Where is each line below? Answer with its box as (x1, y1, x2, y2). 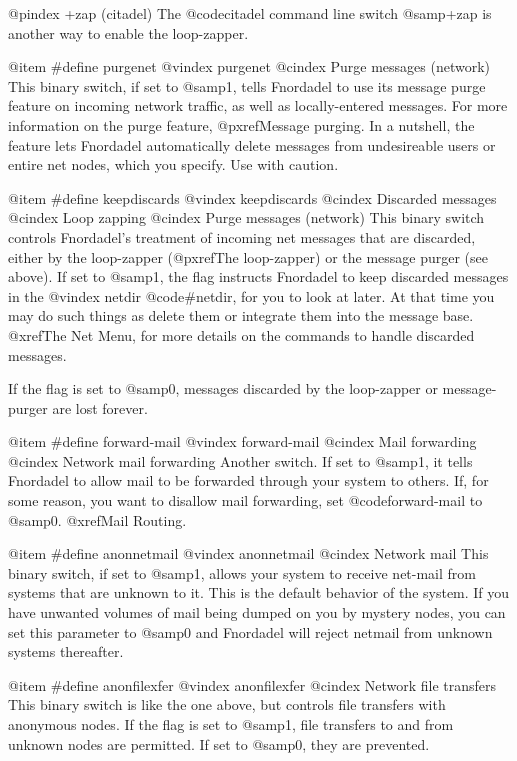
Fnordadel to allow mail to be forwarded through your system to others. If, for (8, 470, 489, 491)
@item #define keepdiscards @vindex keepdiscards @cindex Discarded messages (8, 187, 497, 208)
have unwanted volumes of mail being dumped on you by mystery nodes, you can (8, 602, 506, 623)
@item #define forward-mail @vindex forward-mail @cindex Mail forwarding (8, 431, 477, 452)
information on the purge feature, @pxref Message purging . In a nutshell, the (8, 114, 475, 135)
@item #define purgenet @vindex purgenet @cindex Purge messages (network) (8, 56, 491, 77)
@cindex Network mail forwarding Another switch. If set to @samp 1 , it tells (8, 450, 473, 471)
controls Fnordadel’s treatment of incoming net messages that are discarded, (8, 226, 476, 247)
